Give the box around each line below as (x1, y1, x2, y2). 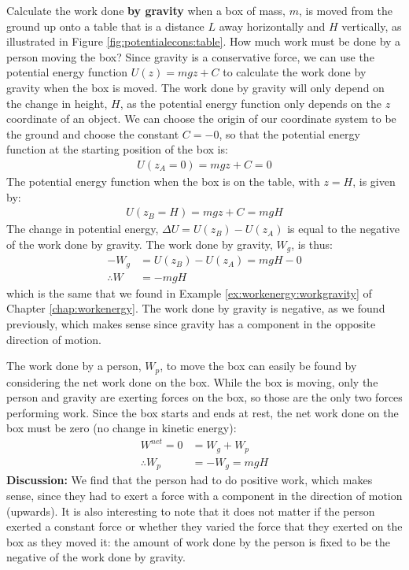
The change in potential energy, (6, 220, 159, 237)
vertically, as (341, 17, 402, 34)
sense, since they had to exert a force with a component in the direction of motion (6, 487, 403, 504)
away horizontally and (219, 17, 326, 34)
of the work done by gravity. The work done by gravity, (6, 235, 273, 252)
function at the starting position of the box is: (6, 141, 228, 157)
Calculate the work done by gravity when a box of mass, (6, 2, 286, 18)
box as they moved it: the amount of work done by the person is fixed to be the (6, 533, 390, 550)
